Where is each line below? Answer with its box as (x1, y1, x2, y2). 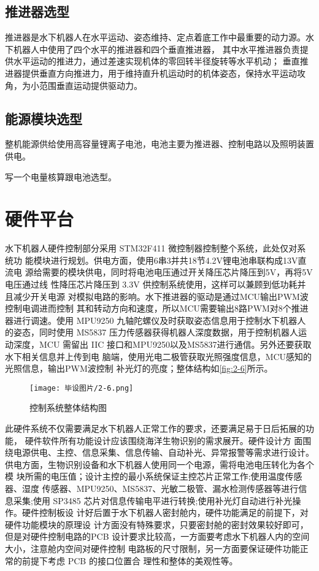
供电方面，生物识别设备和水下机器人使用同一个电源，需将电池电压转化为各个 (5, 458, 314, 470)
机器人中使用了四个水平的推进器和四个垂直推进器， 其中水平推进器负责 (13, 42, 300, 55)
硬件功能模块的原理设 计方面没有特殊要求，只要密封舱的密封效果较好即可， (5, 518, 309, 531)
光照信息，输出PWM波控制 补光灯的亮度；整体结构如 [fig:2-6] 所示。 (5, 362, 273, 375)
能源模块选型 (5, 109, 82, 128)
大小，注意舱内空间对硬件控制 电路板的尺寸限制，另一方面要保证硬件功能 (5, 542, 300, 554)
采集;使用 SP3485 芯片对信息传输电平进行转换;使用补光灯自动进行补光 (13, 494, 293, 507)
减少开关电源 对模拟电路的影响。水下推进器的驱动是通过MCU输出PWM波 (13, 289, 309, 302)
